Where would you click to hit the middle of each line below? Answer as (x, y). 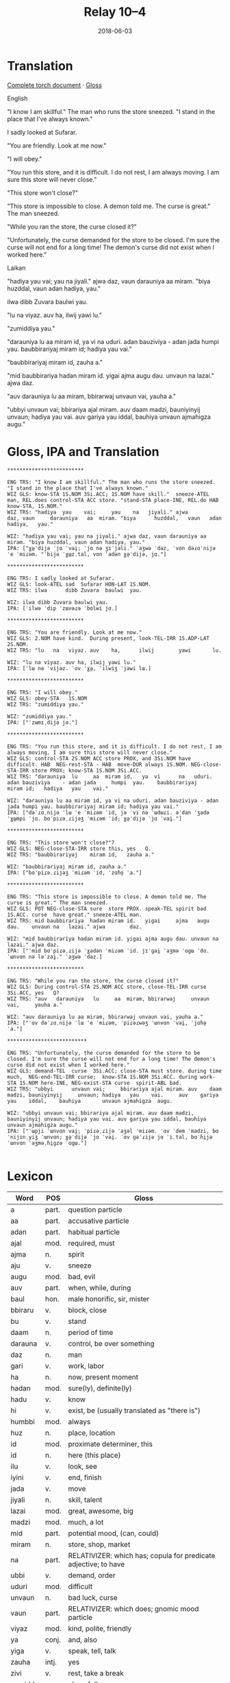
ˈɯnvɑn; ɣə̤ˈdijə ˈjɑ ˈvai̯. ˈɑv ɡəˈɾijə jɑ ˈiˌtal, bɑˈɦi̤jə (127, 1137)
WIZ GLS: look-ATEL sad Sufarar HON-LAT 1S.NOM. (79, 584)
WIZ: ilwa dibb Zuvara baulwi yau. (58, 602)
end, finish (85, 1477)
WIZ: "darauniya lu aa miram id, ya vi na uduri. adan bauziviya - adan (113, 801)
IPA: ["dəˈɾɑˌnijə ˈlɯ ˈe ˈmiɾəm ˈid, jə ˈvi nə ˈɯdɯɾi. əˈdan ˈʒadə (108, 812)
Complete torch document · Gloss (55, 85)
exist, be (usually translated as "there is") (134, 1410)
